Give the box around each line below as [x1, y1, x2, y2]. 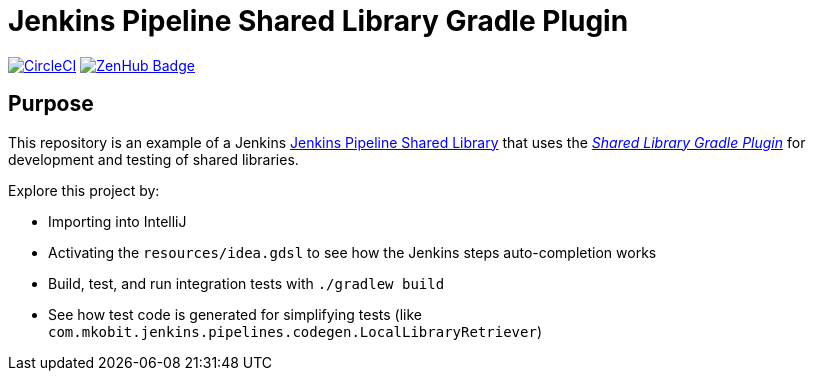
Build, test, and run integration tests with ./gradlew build [48, 274, 445, 292]
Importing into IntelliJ [48, 212, 187, 230]
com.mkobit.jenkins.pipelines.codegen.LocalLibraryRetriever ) [48, 322, 542, 340]
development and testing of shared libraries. [8, 150, 299, 168]
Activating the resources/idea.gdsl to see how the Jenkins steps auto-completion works [48, 243, 657, 261]
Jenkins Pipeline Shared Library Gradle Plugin [8, 4, 629, 38]
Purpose [8, 91, 94, 117]
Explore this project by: [8, 181, 160, 199]
